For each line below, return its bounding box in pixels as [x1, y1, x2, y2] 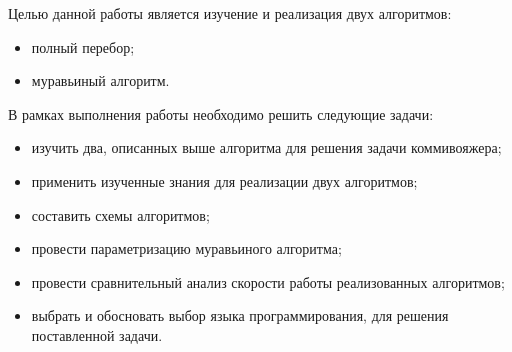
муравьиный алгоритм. [31, 70, 170, 91]
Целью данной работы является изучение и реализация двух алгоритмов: [8, 3, 452, 23]
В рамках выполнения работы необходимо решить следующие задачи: [8, 103, 434, 124]
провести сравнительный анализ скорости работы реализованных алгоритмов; [31, 271, 505, 292]
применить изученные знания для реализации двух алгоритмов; [31, 170, 418, 191]
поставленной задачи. [31, 324, 163, 345]
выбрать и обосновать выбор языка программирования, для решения [31, 305, 449, 326]
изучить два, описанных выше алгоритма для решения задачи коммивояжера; [31, 137, 502, 158]
